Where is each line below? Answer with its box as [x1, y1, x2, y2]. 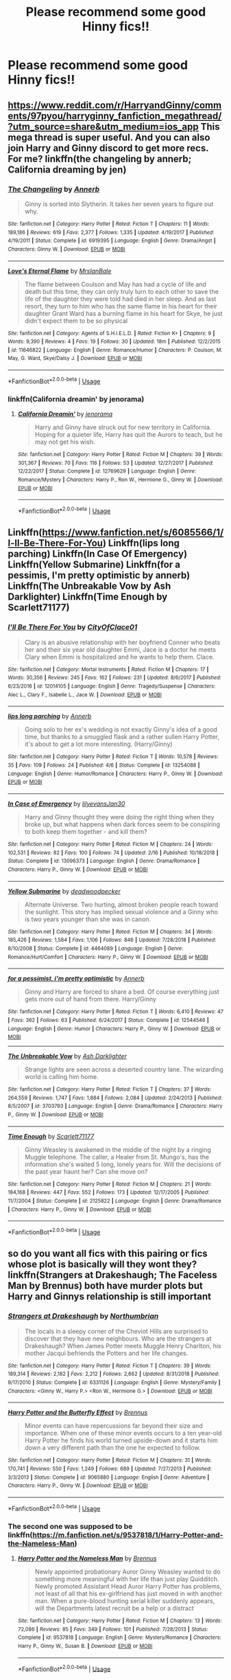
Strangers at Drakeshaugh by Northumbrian [8, 1311, 159, 1321]
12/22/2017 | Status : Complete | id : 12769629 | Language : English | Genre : [17, 468, 197, 475]
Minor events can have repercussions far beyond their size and [24, 1422, 203, 1430]
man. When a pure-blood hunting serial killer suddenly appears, [34, 1596, 215, 1604]
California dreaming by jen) [8, 163, 127, 175]
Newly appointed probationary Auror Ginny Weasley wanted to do [34, 1567, 221, 1576]
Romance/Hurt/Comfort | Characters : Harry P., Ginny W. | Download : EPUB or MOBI [8, 953, 208, 960]
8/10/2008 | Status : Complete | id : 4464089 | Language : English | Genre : [8, 945, 184, 952]
